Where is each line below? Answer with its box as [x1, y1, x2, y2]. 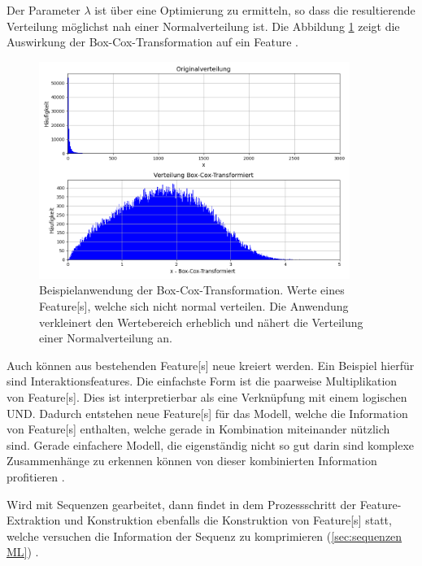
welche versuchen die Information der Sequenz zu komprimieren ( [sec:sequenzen [7, 527, 402, 544]
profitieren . [7, 468, 65, 485]
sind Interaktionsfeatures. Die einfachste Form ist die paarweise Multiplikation [7, 372, 398, 390]
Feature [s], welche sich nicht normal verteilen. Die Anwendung [39, 298, 349, 315]
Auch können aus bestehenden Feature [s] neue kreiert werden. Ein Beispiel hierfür [7, 356, 415, 373]
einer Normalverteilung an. [39, 329, 172, 346]
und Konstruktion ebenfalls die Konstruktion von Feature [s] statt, [64, 512, 392, 529]
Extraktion [7, 512, 61, 529]
